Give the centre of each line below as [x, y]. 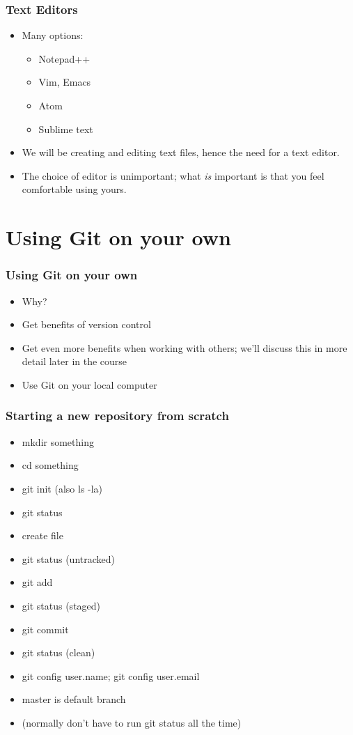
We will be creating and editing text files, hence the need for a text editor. [181, 152]
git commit [45, 629]
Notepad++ [64, 58]
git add [37, 582]
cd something [50, 465]
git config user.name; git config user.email [111, 675]
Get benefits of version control [86, 324]
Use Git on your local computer [89, 384]
